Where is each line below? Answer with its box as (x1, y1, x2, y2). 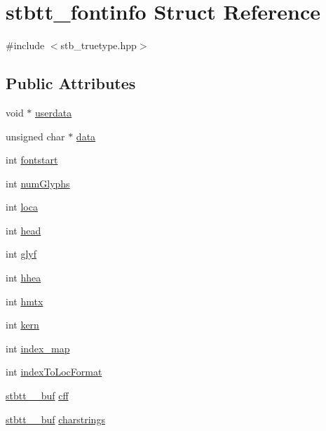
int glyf (6, 246, 36, 261)
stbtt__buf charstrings (6, 411, 105, 426)
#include (6, 38, 45, 53)
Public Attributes (6, 72, 136, 94)
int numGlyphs (6, 175, 70, 190)
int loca (6, 199, 38, 214)
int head (6, 223, 41, 237)
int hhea (6, 270, 41, 285)
